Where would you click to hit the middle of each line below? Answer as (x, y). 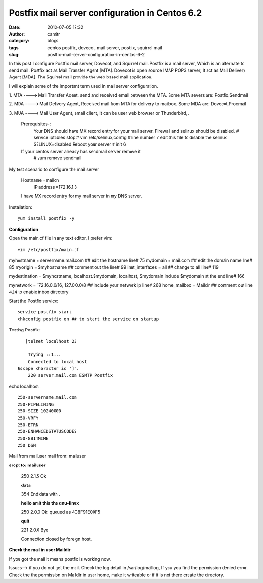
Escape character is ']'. (49, 369)
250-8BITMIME (33, 438)
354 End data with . (41, 494)
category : (19, 41)
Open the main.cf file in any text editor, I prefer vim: (61, 238)
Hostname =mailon (40, 180)
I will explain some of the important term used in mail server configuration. (84, 86)
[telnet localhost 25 (51, 341)
